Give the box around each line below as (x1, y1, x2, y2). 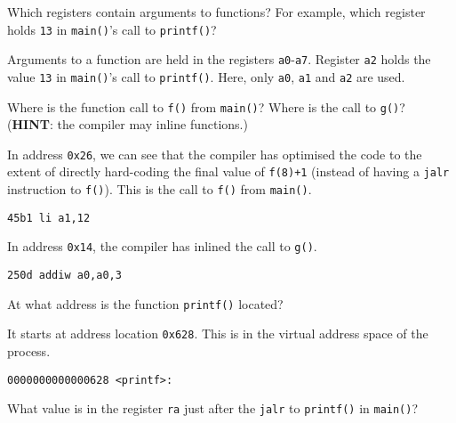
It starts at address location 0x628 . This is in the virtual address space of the (7, 324, 428, 343)
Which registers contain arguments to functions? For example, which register (7, 3, 426, 20)
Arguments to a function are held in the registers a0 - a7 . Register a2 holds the (7, 50, 431, 69)
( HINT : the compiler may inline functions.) (7, 115, 248, 134)
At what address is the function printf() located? (7, 294, 284, 313)
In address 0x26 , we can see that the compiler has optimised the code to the (7, 144, 422, 163)
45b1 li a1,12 (7, 211, 91, 224)
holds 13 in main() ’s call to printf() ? (7, 20, 217, 38)
